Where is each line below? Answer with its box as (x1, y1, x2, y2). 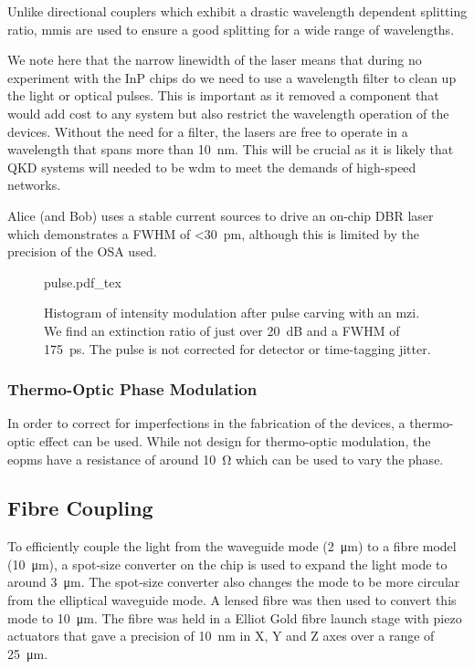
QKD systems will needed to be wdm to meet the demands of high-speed (7, 157, 416, 176)
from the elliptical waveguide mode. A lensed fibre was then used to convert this (7, 591, 457, 610)
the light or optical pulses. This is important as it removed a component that (7, 86, 439, 105)
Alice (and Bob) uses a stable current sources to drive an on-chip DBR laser (7, 205, 434, 225)
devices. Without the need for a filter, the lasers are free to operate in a (7, 121, 408, 141)
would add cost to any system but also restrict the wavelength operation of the (7, 103, 449, 122)
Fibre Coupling (7, 494, 153, 522)
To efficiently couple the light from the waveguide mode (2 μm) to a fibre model (7, 537, 457, 556)
